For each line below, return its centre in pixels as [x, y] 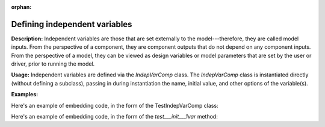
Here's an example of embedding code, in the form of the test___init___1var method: [114, 117]
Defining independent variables [72, 24]
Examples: [25, 94]
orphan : [21, 7]
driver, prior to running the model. [53, 64]
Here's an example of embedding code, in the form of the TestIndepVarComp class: [115, 105]
